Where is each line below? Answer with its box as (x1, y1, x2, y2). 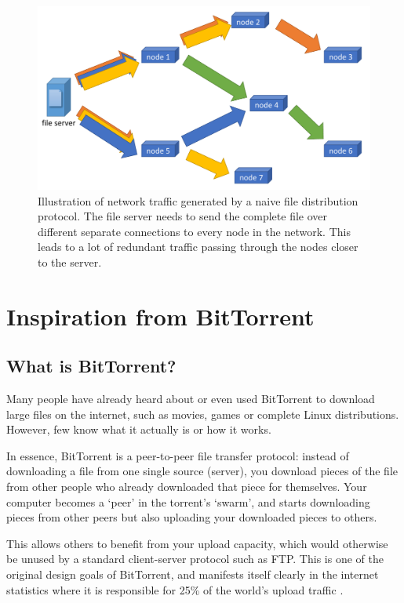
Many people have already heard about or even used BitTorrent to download (6, 390, 375, 407)
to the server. (38, 253, 102, 270)
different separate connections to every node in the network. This (38, 223, 351, 239)
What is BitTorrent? (6, 354, 177, 378)
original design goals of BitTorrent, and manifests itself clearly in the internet (6, 566, 379, 583)
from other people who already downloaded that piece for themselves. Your (6, 478, 367, 495)
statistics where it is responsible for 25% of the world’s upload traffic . (6, 581, 344, 598)
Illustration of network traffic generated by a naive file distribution (38, 192, 359, 209)
